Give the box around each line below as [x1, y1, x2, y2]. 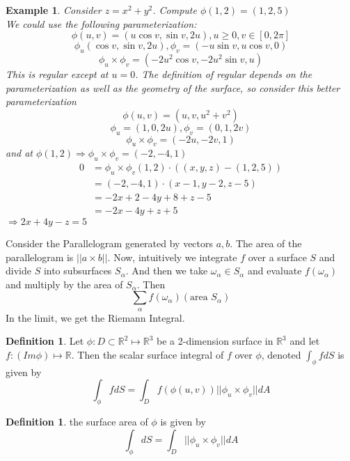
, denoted [261, 347, 301, 362]
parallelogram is [6, 249, 74, 264]
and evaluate [247, 263, 302, 278]
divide [6, 263, 31, 278]
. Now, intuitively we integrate [107, 249, 237, 264]
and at [6, 146, 33, 160]
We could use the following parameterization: [6, 16, 197, 31]
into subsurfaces [43, 263, 112, 278]
